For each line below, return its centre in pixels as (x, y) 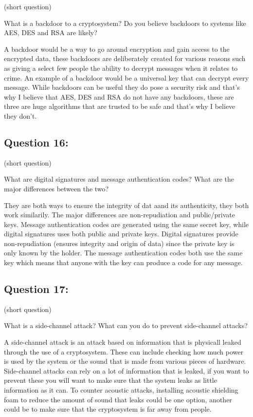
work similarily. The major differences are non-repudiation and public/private (119, 215)
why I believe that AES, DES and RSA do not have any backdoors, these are (119, 96)
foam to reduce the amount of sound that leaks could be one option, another (118, 399)
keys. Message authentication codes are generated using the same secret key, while (126, 224)
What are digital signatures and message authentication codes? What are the (119, 179)
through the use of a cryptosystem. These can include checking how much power (124, 351)
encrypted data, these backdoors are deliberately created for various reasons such (125, 58)
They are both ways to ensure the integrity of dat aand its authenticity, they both (126, 205)
